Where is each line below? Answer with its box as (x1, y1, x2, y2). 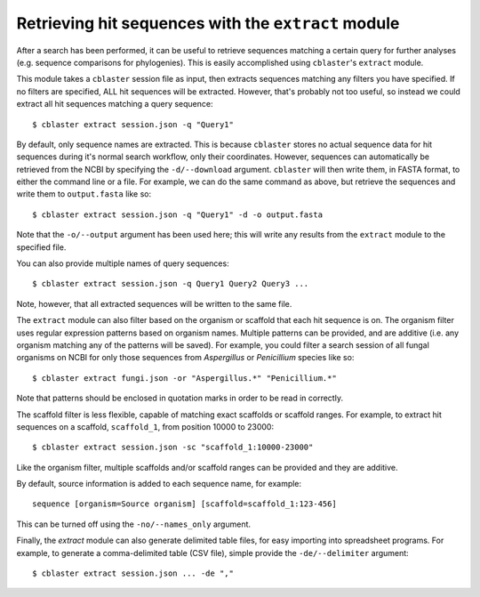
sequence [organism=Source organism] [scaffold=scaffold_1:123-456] (32, 499, 337, 509)
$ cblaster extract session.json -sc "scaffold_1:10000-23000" (32, 442, 314, 453)
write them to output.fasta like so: (16, 189, 151, 199)
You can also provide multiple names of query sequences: (16, 258, 230, 269)
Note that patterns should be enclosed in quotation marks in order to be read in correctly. (16, 392, 344, 404)
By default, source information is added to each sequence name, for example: (16, 479, 302, 489)
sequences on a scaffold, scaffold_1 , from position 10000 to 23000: (16, 421, 275, 432)
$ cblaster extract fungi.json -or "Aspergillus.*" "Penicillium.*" (32, 373, 337, 383)
